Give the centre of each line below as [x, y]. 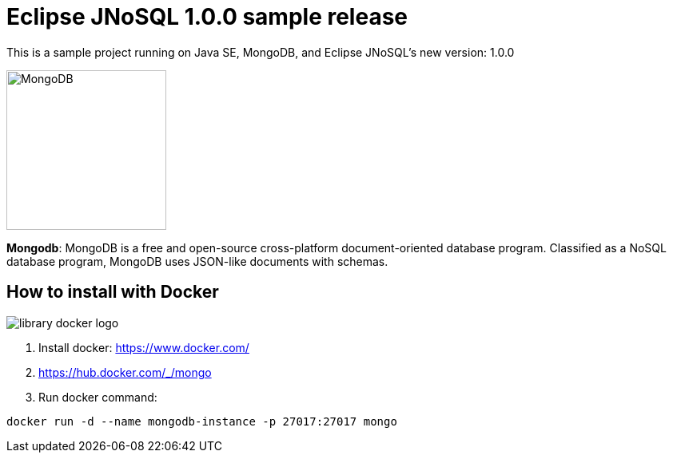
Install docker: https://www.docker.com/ [144, 347]
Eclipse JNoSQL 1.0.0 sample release [207, 17]
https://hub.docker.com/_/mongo [125, 372]
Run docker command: [98, 397]
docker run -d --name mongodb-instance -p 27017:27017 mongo [202, 421]
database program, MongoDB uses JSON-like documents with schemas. [197, 261]
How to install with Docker [113, 292]
